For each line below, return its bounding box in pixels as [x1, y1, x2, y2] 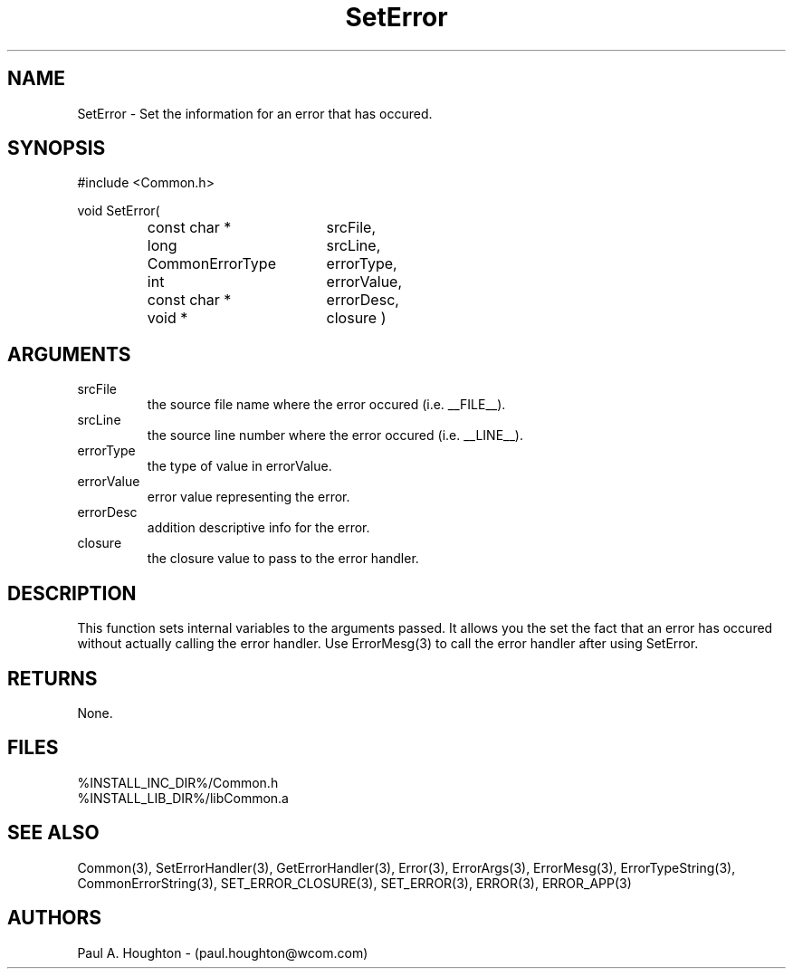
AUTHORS [7, 906, 102, 930]
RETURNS [7, 666, 98, 690]
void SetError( [77, 203, 160, 219]
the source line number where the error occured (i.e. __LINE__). [147, 427, 523, 444]
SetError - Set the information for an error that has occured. [77, 105, 433, 121]
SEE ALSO [7, 821, 100, 845]
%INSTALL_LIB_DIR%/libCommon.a [77, 789, 289, 806]
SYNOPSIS [7, 137, 106, 160]
